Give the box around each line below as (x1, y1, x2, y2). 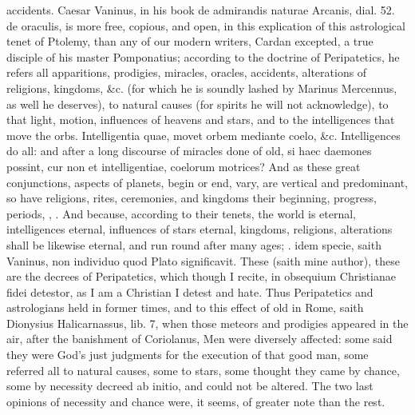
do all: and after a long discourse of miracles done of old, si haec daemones (6, 142, 372, 159)
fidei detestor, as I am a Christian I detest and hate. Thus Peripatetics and (6, 283, 373, 300)
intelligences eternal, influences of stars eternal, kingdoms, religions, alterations (6, 221, 393, 237)
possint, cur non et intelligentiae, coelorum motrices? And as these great (6, 158, 361, 174)
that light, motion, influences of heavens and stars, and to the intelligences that (6, 111, 395, 128)
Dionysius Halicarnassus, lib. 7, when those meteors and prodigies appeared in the (6, 314, 409, 331)
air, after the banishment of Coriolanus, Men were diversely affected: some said (6, 330, 393, 347)
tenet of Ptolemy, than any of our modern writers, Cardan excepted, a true (6, 33, 373, 50)
